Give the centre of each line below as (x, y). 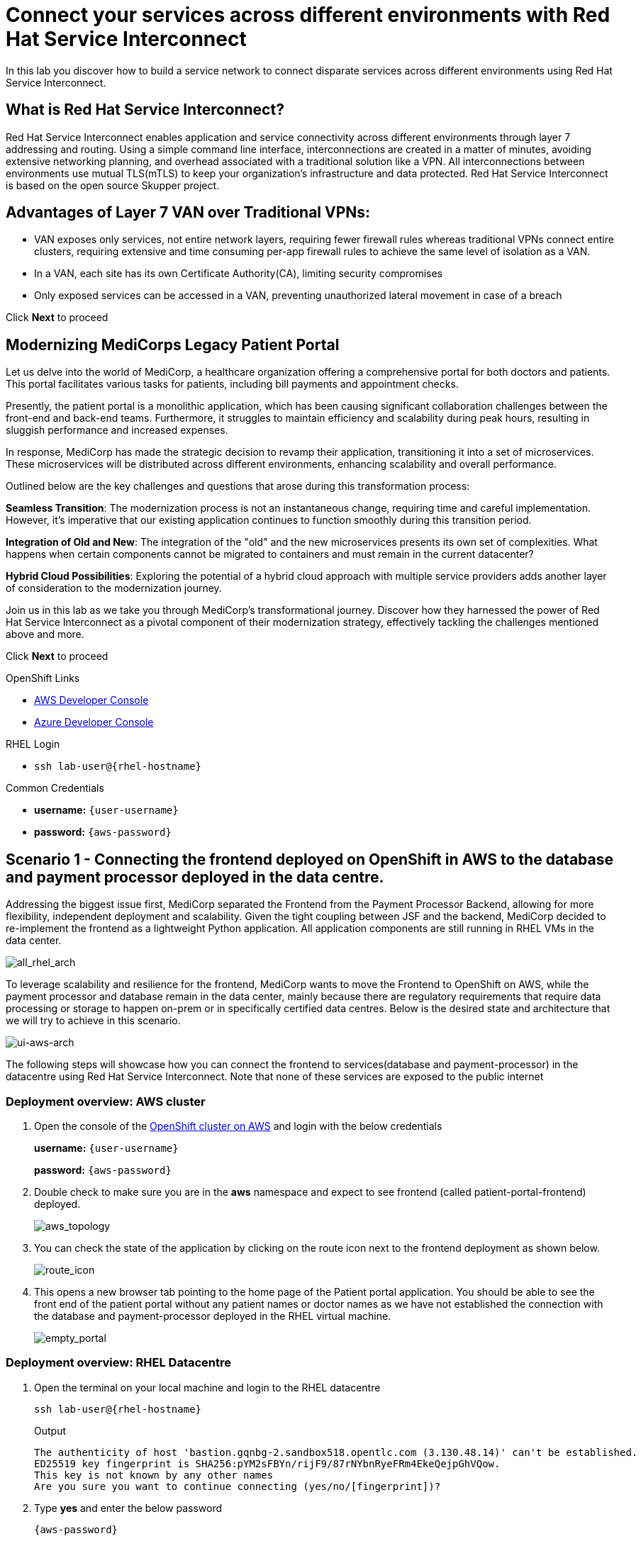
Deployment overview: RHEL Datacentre (119, 1363)
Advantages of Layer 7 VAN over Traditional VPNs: (188, 213)
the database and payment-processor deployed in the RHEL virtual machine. (213, 1316)
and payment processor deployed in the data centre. (195, 877)
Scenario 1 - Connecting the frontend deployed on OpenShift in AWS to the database (310, 859)
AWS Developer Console (91, 700)
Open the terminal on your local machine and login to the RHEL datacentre (207, 1387)
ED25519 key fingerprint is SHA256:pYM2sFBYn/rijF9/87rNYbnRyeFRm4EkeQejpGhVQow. (267, 1463)
